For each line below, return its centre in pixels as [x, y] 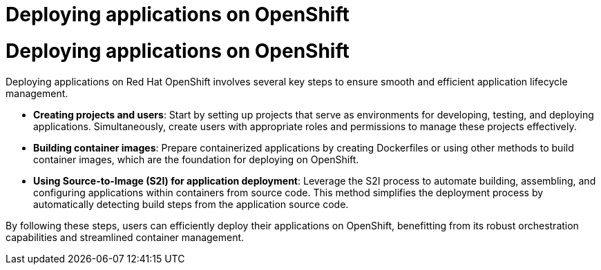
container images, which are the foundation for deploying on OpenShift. [196, 159]
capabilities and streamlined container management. [125, 237]
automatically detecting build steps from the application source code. [191, 204]
